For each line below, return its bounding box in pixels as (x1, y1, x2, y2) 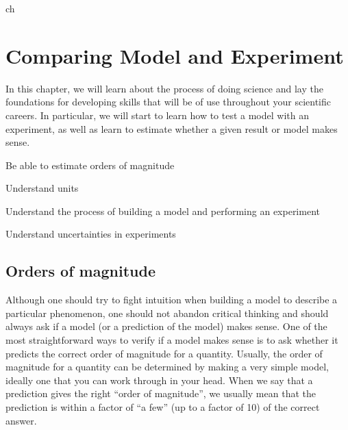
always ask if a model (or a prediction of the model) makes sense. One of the (5, 319, 327, 333)
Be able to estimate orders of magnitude (5, 157, 175, 172)
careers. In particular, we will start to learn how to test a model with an (5, 107, 309, 122)
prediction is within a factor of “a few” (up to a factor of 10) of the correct (5, 400, 320, 414)
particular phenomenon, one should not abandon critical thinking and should (5, 305, 329, 320)
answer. (5, 413, 37, 427)
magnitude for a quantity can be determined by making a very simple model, (5, 359, 329, 374)
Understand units (5, 181, 79, 195)
